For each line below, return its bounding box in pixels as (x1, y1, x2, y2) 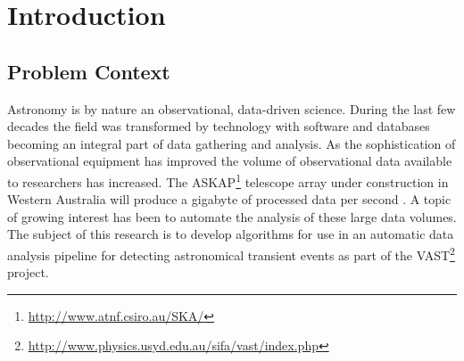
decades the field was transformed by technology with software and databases (7, 117, 430, 135)
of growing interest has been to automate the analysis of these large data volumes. (7, 207, 457, 226)
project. (7, 263, 49, 282)
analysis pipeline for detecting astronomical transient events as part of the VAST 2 (7, 242, 455, 264)
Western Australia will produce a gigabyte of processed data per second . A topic (7, 190, 452, 209)
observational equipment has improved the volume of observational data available (7, 152, 452, 170)
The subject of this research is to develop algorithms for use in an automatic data (7, 225, 454, 243)
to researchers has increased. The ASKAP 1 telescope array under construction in (7, 169, 449, 191)
